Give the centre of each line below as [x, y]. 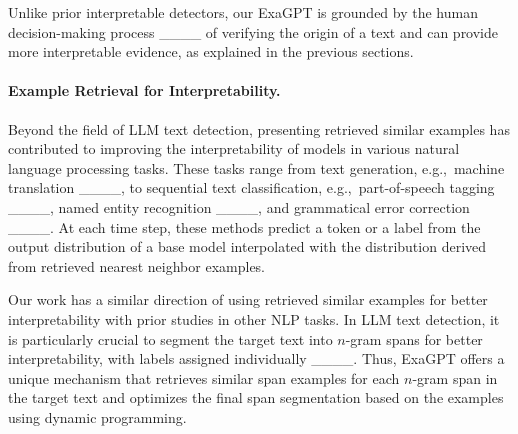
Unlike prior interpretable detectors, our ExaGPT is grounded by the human [243, 12]
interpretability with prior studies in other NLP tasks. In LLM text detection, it [254, 318]
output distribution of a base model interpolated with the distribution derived [247, 246]
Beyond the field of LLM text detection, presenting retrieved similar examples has [259, 128]
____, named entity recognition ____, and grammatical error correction [239, 206]
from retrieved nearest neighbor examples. [137, 265]
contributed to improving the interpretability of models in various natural [234, 148]
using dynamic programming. [97, 416]
